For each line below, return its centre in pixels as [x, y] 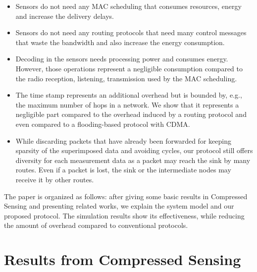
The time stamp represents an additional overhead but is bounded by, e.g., [129, 95]
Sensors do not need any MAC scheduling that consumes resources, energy [128, 6]
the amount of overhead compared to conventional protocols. [96, 225]
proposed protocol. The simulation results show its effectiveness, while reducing [124, 215]
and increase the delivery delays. [65, 16]
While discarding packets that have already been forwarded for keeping [123, 140]
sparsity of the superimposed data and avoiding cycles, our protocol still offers [134, 150]
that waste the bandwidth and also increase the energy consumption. [120, 42]
